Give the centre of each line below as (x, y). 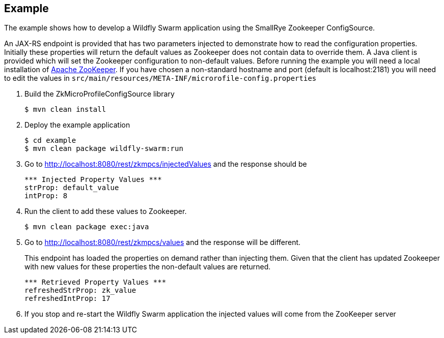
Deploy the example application (77, 125)
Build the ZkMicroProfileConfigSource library (100, 94)
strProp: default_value (72, 188)
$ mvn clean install (65, 110)
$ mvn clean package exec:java (87, 227)
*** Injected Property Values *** (93, 180)
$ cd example (50, 141)
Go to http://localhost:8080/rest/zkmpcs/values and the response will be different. (163, 242)
